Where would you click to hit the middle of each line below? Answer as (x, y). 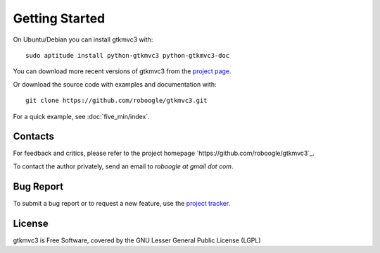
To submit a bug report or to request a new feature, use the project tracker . (122, 203)
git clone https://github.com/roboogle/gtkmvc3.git (116, 101)
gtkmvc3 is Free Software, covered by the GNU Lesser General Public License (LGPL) (137, 240)
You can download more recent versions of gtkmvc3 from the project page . (122, 71)
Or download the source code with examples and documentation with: (115, 84)
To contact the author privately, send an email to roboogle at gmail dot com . (123, 166)
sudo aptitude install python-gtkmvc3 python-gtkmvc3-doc (128, 55)
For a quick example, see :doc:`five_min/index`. (82, 116)
